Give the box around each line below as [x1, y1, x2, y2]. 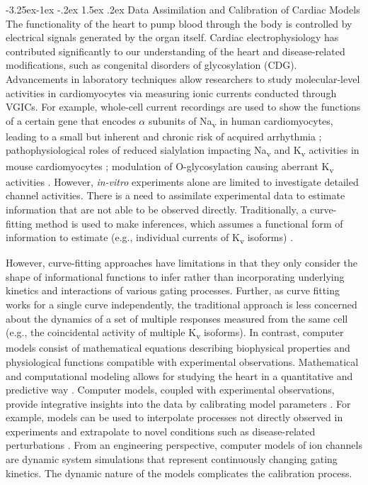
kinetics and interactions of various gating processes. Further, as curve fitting [6, 283, 340, 298]
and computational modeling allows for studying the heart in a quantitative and [6, 368, 353, 383]
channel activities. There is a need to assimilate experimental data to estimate [6, 188, 345, 203]
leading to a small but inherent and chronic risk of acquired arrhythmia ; [6, 128, 322, 143]
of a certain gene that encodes [6, 113, 136, 128]
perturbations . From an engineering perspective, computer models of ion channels [6, 437, 362, 452]
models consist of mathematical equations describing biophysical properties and [6, 340, 350, 355]
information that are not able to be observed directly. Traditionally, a [6, 201, 307, 216]
